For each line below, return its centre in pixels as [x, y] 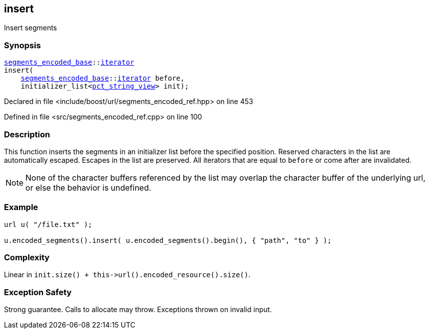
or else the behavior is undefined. [88, 187]
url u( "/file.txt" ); [48, 224]
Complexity [27, 258]
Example [21, 207]
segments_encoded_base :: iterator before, [103, 78]
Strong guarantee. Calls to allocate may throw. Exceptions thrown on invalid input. [138, 310]
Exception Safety [38, 292]
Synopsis [22, 45]
